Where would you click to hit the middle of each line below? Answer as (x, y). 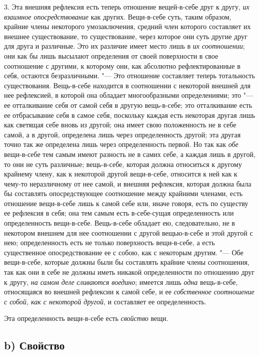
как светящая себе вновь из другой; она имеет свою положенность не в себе (120, 125)
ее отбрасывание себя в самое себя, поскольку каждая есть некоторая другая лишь (130, 115)
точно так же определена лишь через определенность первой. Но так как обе (121, 144)
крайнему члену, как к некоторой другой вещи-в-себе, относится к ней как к (121, 174)
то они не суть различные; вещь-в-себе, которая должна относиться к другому (123, 164)
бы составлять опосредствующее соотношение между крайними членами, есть (123, 193)
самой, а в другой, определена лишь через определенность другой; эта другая (122, 134)
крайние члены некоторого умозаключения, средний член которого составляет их (127, 26)
